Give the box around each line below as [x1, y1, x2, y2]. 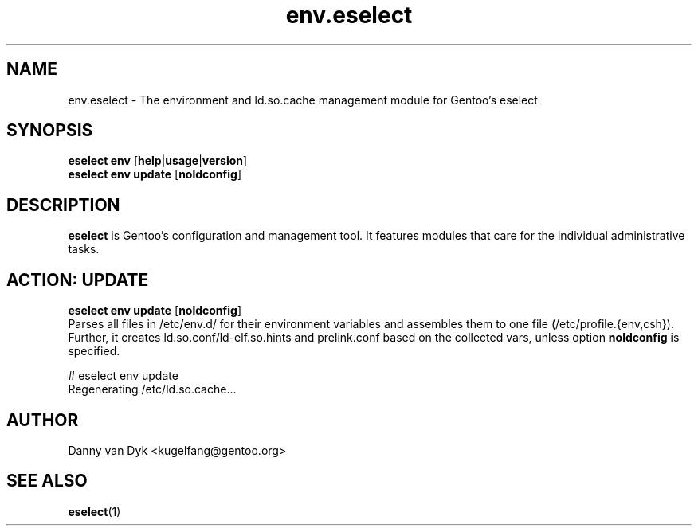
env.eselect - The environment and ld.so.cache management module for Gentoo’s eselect [68, 92, 538, 107]
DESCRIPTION [6, 194, 120, 215]
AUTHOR [6, 409, 79, 430]
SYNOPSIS [6, 120, 93, 141]
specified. [68, 344, 120, 358]
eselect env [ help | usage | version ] [68, 154, 248, 168]
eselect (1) [68, 504, 121, 518]
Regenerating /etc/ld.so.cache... [68, 382, 237, 397]
